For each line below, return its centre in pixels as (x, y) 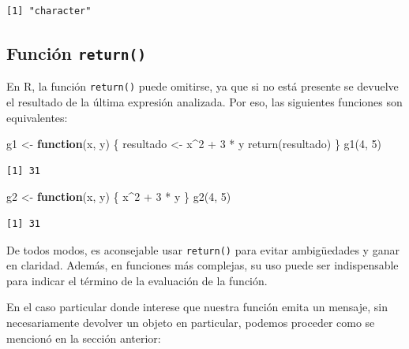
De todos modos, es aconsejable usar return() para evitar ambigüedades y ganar (203, 249)
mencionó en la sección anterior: (84, 338)
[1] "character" (49, 11)
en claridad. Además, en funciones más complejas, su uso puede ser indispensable (203, 265)
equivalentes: (37, 117)
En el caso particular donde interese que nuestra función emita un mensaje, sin (197, 307)
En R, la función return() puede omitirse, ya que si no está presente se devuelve (203, 86)
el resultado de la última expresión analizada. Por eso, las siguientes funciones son (204, 102)
